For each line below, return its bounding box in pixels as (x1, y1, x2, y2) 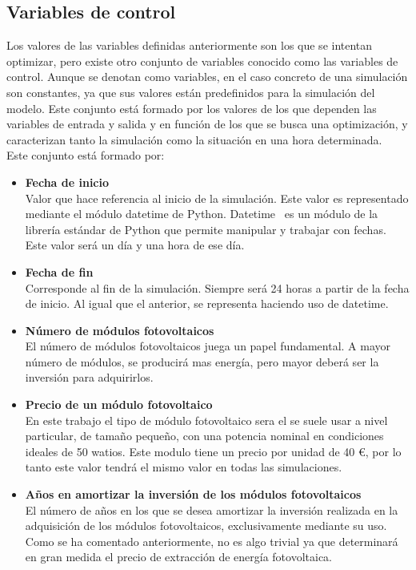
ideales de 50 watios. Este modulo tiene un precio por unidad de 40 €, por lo (25, 443, 402, 459)
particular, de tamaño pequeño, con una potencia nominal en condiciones (25, 427, 384, 444)
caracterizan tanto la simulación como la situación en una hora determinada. (6, 131, 382, 148)
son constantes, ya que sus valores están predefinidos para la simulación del (6, 83, 375, 100)
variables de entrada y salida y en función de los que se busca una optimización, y (6, 115, 408, 132)
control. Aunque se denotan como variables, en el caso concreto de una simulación (6, 68, 408, 85)
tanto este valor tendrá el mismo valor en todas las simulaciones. (25, 459, 342, 475)
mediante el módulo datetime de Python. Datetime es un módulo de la (25, 205, 378, 222)
